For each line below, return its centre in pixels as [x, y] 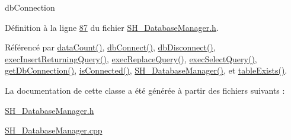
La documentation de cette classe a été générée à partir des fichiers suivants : [145, 90]
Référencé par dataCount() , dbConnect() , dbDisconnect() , [110, 47]
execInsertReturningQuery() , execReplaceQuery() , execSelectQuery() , [131, 58]
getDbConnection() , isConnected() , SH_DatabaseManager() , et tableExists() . [146, 70]
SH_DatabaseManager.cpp [54, 130]
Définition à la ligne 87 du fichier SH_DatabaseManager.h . [112, 27]
